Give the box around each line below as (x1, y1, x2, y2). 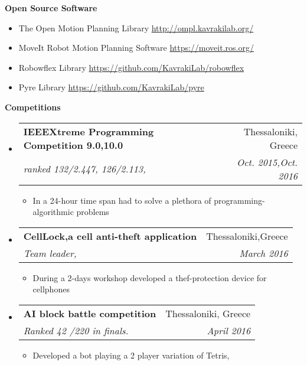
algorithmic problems (32, 206, 109, 218)
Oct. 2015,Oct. (236, 155, 298, 169)
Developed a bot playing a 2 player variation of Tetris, (32, 348, 230, 361)
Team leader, (23, 246, 77, 260)
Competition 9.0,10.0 (23, 138, 123, 152)
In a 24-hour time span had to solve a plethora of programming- (32, 194, 265, 206)
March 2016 (239, 246, 288, 260)
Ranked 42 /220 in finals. (23, 323, 129, 337)
